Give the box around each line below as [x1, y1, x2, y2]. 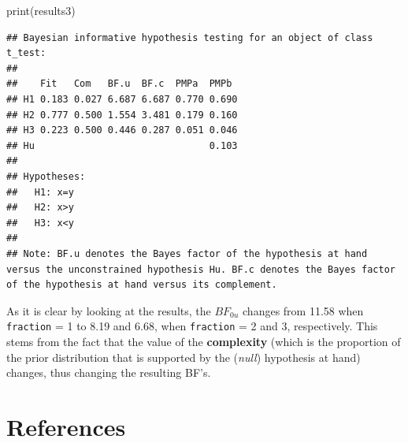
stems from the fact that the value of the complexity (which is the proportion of [6, 333, 401, 349]
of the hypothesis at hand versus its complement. [6, 279, 277, 291]
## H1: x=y [6, 186, 74, 198]
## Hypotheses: [6, 170, 86, 182]
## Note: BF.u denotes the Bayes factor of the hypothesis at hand [6, 248, 368, 259]
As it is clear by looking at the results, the [6, 302, 211, 318]
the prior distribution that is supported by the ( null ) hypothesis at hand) [6, 348, 361, 365]
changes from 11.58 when [243, 302, 364, 318]
